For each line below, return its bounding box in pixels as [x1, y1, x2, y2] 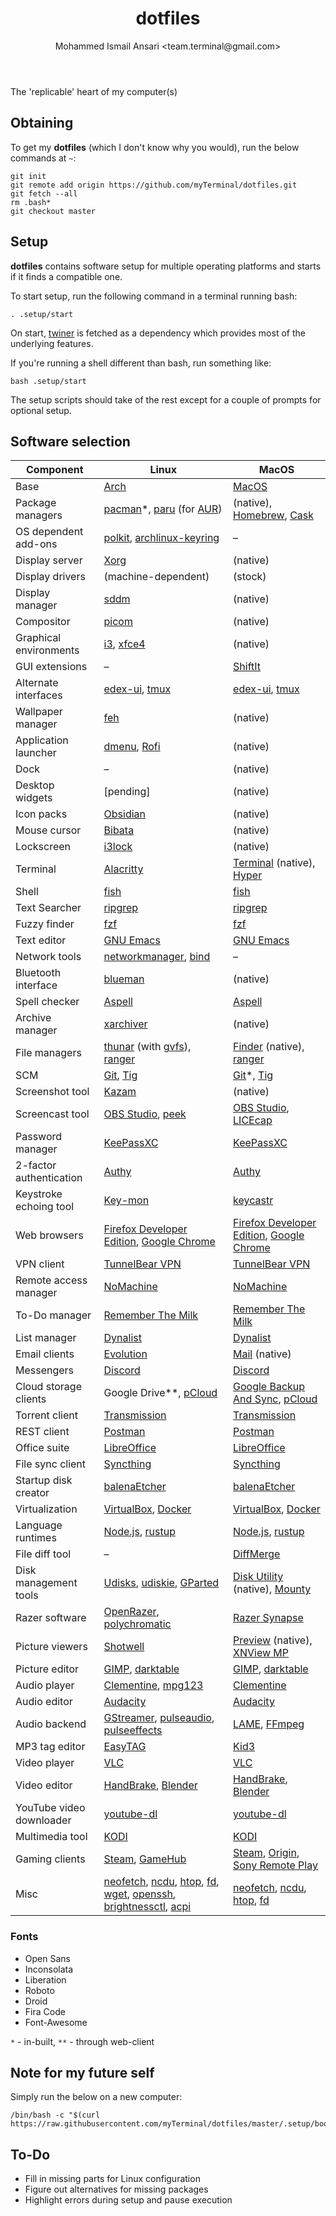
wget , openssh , [103, 1887, 177, 1901]
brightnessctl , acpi [103, 1900, 192, 1914]
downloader [15, 1813, 72, 1827]
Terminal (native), [233, 856, 316, 870]
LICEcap [233, 1113, 273, 1127]
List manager [15, 1331, 77, 1345]
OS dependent [15, 525, 84, 539]
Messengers [15, 1363, 75, 1377]
